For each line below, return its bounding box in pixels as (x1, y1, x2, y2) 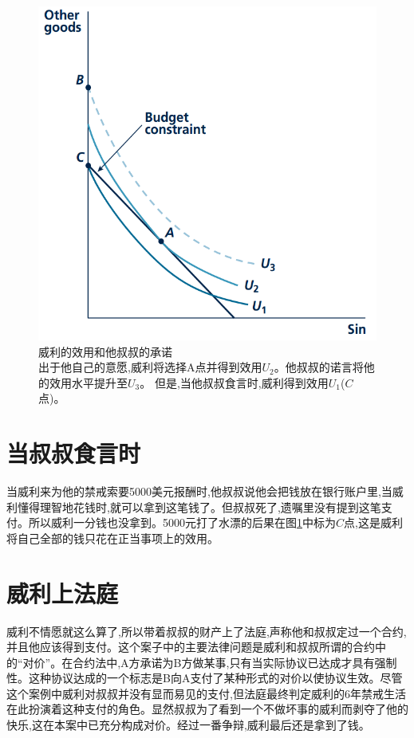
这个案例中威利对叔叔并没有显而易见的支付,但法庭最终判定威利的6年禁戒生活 (6, 685, 406, 701)
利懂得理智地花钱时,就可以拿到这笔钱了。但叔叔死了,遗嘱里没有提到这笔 (6, 498, 381, 515)
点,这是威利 (344, 514, 403, 531)
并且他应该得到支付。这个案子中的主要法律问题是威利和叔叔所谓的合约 (6, 638, 375, 655)
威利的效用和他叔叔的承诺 (38, 343, 172, 359)
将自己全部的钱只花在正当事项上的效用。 (6, 529, 219, 546)
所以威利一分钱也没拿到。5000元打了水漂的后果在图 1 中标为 (28, 514, 336, 531)
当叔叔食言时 (6, 437, 141, 469)
